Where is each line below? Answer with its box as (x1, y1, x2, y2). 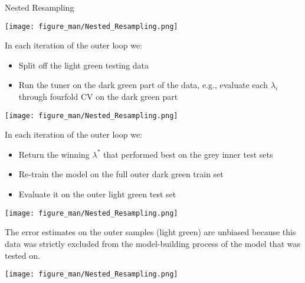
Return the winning (18, 148, 90, 160)
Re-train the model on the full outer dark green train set (18, 168, 224, 180)
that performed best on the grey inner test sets (103, 148, 273, 160)
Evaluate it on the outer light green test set (18, 188, 176, 200)
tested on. (5, 249, 40, 261)
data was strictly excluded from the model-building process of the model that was (5, 237, 300, 249)
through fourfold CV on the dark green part (18, 90, 178, 103)
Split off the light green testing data (18, 58, 149, 71)
